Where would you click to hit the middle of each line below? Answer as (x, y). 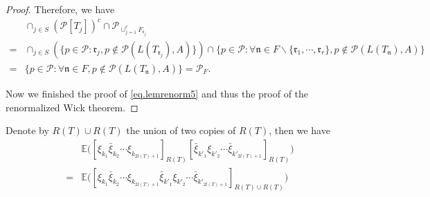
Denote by (27, 130)
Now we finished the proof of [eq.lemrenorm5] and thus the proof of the (157, 93)
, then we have (299, 130)
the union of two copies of (181, 130)
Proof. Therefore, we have (60, 9)
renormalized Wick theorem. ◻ (72, 107)
